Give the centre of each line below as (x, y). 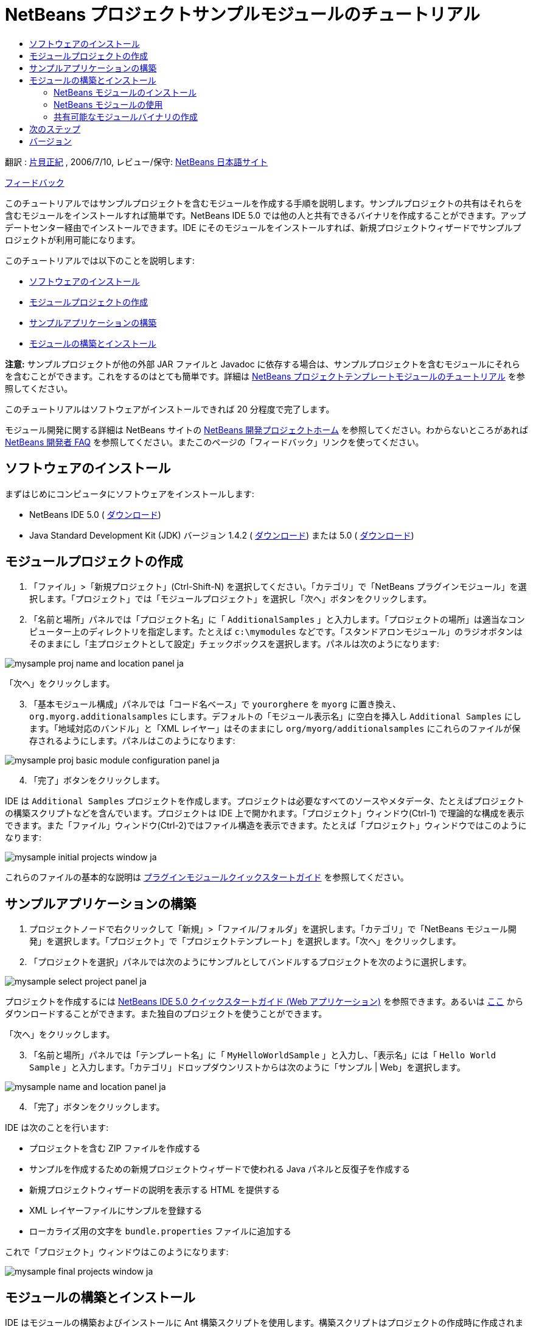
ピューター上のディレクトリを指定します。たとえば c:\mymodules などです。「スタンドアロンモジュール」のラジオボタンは (276, 632)
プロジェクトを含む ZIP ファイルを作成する (115, 1148)
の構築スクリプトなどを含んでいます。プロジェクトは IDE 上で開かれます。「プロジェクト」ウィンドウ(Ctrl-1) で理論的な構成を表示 (265, 813)
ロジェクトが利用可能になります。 (73, 239)
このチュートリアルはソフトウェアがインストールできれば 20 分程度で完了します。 (170, 409)
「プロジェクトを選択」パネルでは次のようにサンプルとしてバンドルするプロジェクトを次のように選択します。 (250, 962)
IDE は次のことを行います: (57, 1128)
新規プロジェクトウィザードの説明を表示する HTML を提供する (155, 1190)
